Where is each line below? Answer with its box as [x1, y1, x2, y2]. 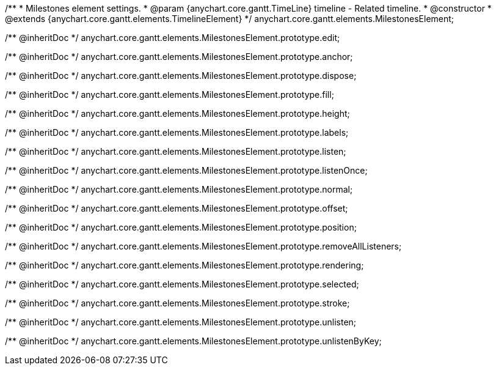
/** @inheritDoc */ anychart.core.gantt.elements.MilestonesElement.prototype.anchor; [5, 51, 353, 62]
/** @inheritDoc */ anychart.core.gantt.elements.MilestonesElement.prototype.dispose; [5, 70, 357, 81]
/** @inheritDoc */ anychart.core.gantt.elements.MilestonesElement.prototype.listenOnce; [5, 165, 368, 176]
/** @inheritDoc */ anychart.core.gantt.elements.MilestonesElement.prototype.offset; [5, 203, 348, 213]
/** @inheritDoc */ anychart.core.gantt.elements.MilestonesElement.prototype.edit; [5, 32, 340, 43]
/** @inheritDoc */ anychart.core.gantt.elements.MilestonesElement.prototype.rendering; [5, 260, 364, 270]
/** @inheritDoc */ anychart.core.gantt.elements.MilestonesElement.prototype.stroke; [5, 298, 350, 308]
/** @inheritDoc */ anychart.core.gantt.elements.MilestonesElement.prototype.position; [5, 222, 357, 232]
